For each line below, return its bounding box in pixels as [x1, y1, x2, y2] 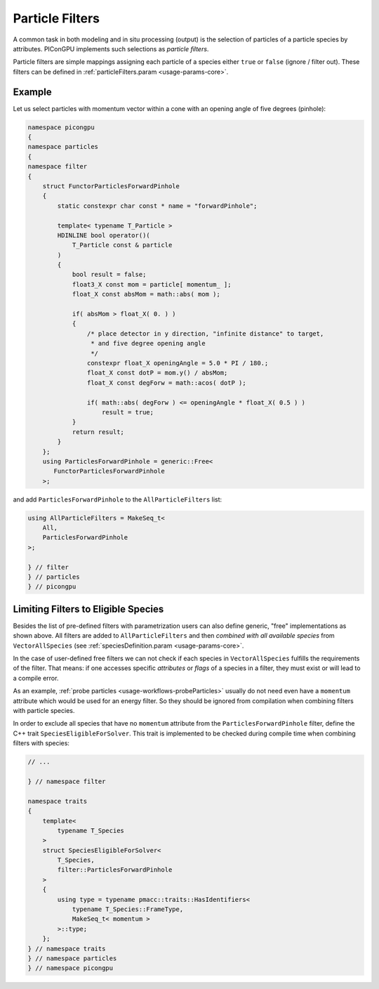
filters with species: [13, 739, 70, 747]
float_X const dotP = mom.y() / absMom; [86, 369, 228, 377]
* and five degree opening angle [90, 339, 206, 348]
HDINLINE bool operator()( [57, 231, 150, 239]
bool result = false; [72, 270, 147, 279]
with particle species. [13, 707, 75, 714]
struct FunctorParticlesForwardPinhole [42, 182, 180, 190]
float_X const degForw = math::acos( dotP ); [86, 379, 246, 386]
